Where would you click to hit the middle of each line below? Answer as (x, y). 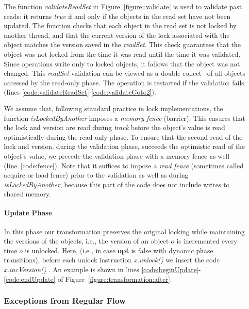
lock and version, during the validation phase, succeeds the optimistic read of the (124, 146)
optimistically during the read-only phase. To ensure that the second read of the (123, 137)
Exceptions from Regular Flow (65, 301)
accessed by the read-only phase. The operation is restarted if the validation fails (124, 82)
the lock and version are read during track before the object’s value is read (115, 127)
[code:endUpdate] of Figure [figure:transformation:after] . (88, 279)
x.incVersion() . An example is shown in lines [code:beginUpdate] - (102, 269)
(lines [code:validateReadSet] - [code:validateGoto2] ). (80, 92)
